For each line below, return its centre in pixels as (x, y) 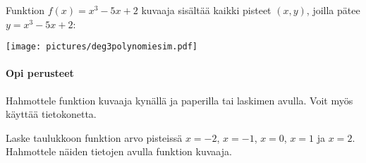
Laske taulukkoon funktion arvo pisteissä (94, 137)
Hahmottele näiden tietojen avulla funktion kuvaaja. (119, 151)
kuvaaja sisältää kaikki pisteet (206, 10)
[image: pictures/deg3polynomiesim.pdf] (102, 47)
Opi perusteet (40, 73)
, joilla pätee (333, 10)
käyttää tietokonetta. (51, 114)
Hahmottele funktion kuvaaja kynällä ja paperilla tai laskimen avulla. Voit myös (179, 100)
